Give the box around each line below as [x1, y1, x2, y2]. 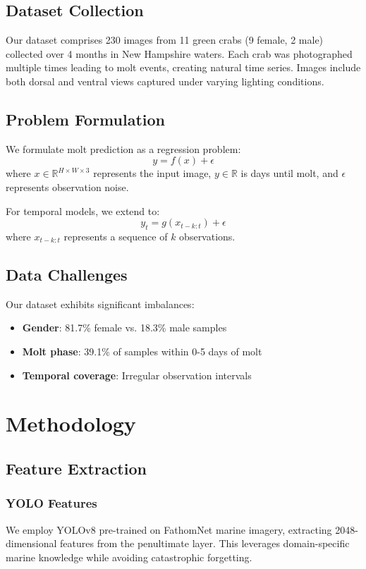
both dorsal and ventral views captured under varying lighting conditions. [6, 73, 324, 88]
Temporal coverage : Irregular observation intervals [22, 367, 252, 382]
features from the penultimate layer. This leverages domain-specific [60, 536, 350, 551]
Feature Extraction [6, 457, 147, 479]
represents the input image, [93, 166, 212, 181]
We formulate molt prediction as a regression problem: [6, 141, 241, 156]
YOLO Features [6, 494, 97, 512]
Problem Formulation [6, 108, 165, 130]
